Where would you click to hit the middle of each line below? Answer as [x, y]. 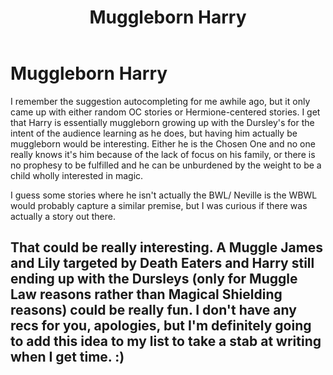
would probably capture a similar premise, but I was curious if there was [159, 205]
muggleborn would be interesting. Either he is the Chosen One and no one [163, 143]
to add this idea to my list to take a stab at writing [166, 341]
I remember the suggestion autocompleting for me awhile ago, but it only [160, 101]
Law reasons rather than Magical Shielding [146, 294]
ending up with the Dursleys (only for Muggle [154, 279]
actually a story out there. [63, 216]
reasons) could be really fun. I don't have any [153, 310]
